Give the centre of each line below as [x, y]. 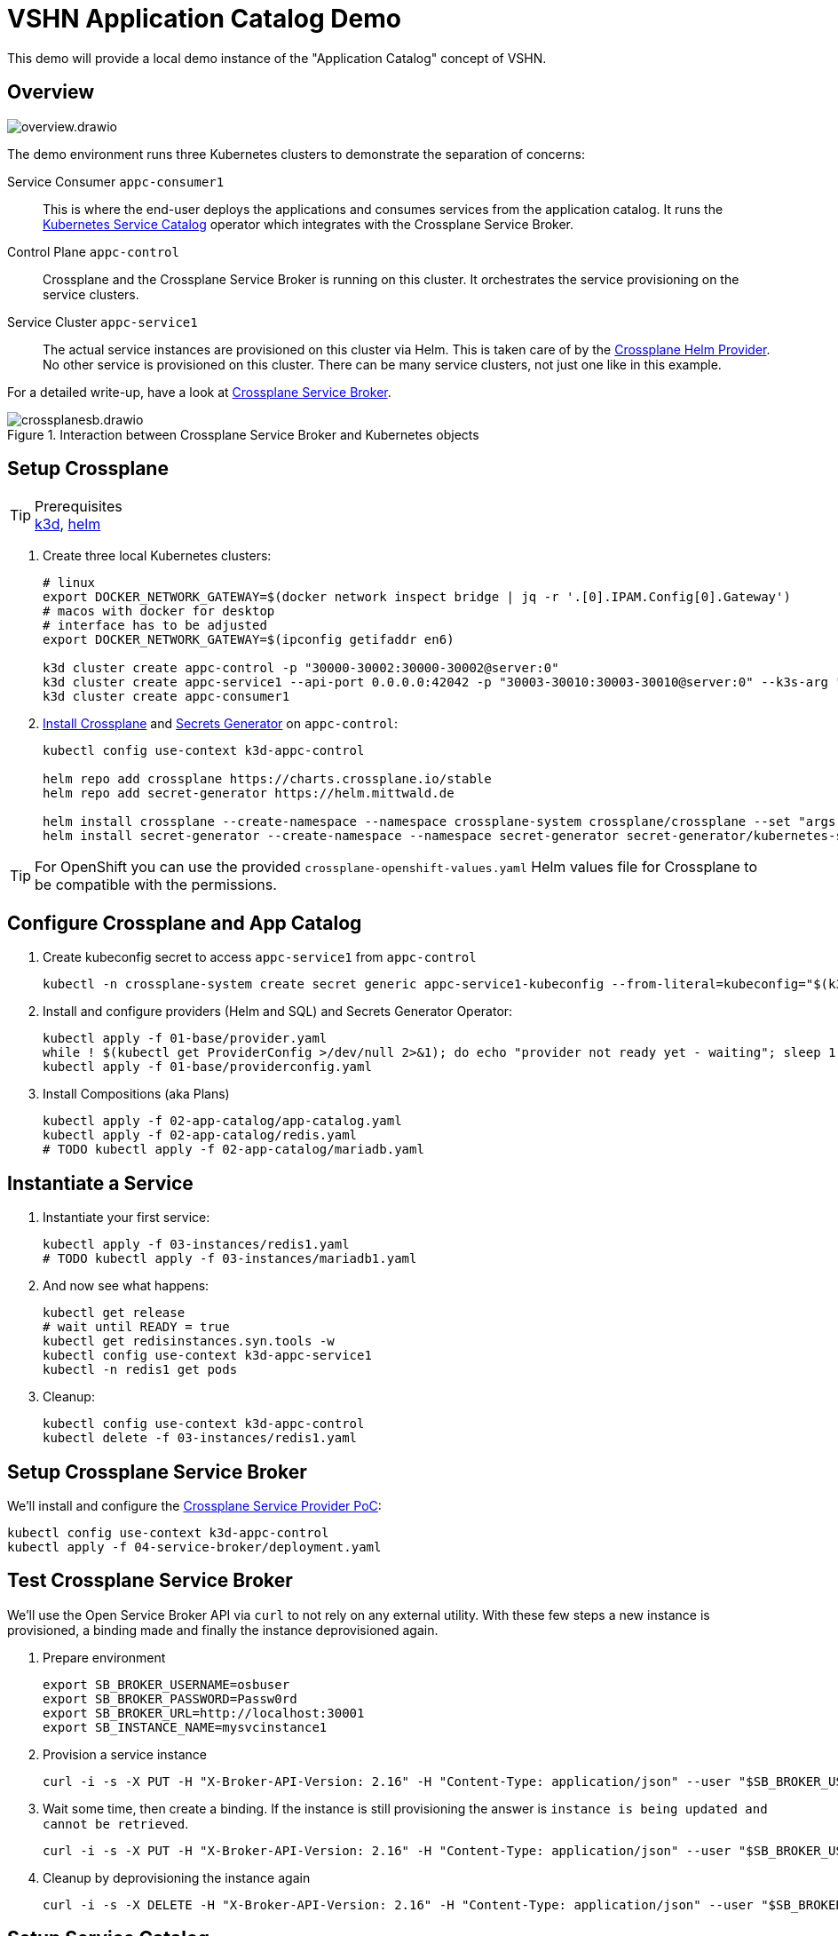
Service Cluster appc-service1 [103, 321]
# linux [69, 583]
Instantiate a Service [100, 1183]
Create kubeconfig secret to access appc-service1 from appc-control [260, 957]
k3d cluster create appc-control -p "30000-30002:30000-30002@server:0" [301, 668]
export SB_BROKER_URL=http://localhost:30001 [204, 1713]
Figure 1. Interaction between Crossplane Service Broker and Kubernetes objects [243, 434]
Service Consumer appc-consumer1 [116, 181]
